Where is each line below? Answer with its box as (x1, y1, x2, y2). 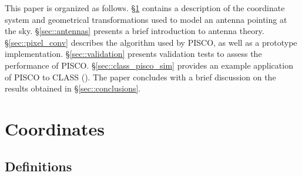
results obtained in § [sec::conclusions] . (5, 82, 141, 94)
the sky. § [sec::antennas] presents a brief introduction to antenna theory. (5, 25, 264, 37)
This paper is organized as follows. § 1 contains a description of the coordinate (5, 2, 285, 13)
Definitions (5, 157, 72, 175)
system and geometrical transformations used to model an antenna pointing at (5, 13, 287, 25)
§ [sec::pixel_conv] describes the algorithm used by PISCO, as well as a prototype (5, 36, 297, 48)
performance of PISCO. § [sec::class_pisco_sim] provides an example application (5, 59, 293, 71)
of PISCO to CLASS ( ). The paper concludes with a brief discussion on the (5, 70, 276, 83)
